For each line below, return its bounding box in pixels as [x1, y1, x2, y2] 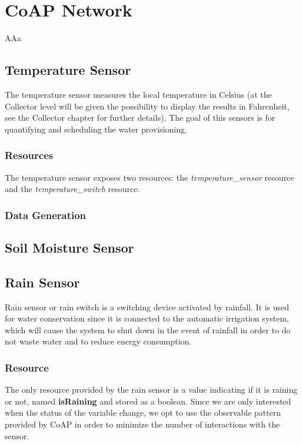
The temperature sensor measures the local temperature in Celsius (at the [5, 88, 272, 100]
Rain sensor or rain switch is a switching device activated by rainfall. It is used [5, 300, 290, 313]
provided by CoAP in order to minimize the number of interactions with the [5, 418, 280, 430]
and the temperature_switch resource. [5, 183, 140, 195]
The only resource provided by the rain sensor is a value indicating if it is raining [5, 383, 298, 396]
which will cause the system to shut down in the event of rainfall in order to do [5, 323, 291, 336]
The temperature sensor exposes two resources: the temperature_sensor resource [5, 171, 294, 183]
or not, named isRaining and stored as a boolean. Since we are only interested [5, 395, 291, 407]
